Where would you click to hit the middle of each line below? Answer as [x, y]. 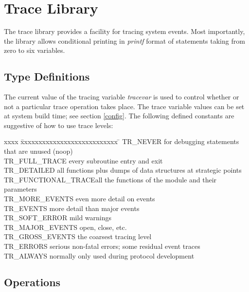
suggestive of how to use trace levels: [59, 125]
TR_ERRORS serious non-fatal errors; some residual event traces [102, 246]
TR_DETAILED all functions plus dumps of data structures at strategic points [123, 170]
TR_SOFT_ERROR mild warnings [58, 218]
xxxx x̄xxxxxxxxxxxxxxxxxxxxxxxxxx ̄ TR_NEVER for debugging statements [122, 141]
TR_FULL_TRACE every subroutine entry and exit [83, 160]
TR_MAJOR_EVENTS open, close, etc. [65, 227]
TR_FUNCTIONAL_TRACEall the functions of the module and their [110, 179]
